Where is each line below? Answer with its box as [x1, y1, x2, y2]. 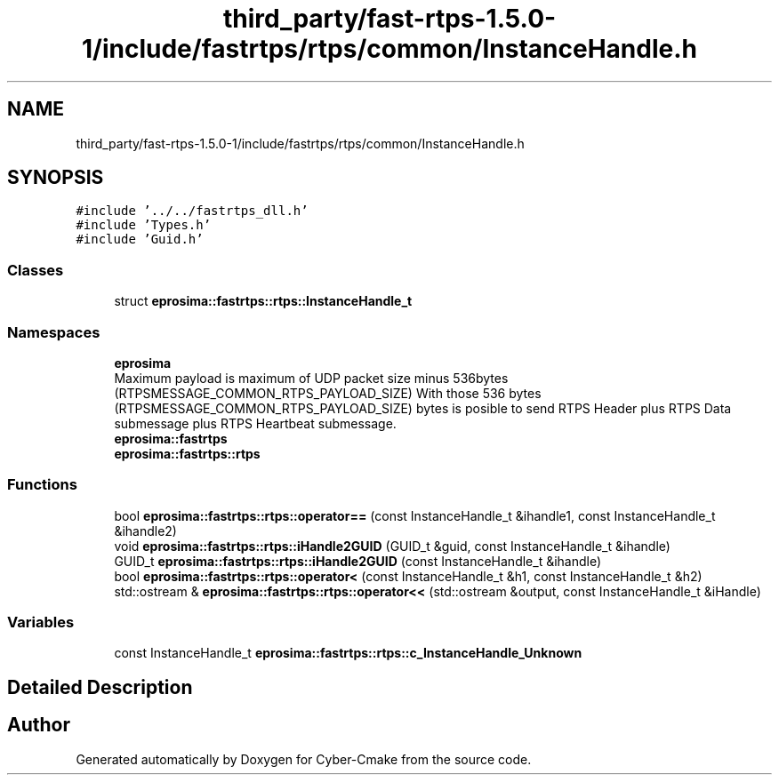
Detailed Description [7, 675, 193, 698]
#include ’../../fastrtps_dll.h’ [76, 203, 309, 219]
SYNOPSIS [7, 166, 104, 189]
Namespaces [7, 323, 100, 341]
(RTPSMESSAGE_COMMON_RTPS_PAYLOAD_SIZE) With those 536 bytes [114, 385, 542, 401]
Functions [7, 475, 77, 494]
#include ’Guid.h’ [76, 232, 204, 247]
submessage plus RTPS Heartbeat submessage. [114, 415, 397, 431]
